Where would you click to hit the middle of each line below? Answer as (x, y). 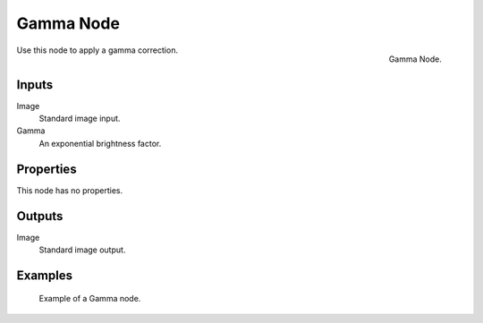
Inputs (35, 85)
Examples (45, 275)
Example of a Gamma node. (90, 299)
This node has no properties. (70, 190)
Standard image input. (80, 119)
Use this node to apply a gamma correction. (97, 50)
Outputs (40, 216)
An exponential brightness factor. (100, 143)
